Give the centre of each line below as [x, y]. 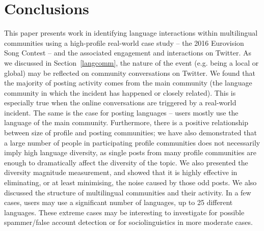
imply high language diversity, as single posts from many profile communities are [130, 152]
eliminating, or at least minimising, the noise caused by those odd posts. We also [130, 182]
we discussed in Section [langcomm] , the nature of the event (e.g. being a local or [131, 62]
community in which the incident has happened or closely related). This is [120, 92]
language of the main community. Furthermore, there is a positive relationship [126, 122]
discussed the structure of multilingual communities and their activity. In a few [128, 192]
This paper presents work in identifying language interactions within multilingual [131, 33]
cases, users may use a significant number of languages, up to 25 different [118, 202]
